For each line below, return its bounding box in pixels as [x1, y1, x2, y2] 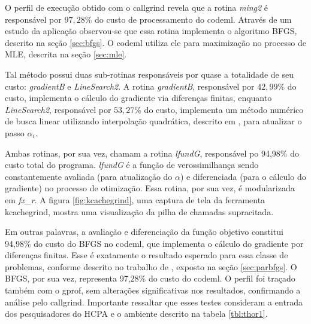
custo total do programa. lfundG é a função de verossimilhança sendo [5, 158, 259, 171]
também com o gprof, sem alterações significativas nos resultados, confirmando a [5, 284, 301, 297]
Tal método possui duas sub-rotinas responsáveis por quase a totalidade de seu [5, 68, 294, 80]
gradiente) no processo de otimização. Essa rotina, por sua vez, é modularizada [5, 182, 295, 194]
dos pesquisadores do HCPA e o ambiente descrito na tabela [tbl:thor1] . [5, 307, 268, 320]
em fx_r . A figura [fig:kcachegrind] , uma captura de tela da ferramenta [5, 193, 265, 206]
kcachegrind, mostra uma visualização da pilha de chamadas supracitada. [5, 205, 274, 218]
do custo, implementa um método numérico [144, 103, 304, 115]
